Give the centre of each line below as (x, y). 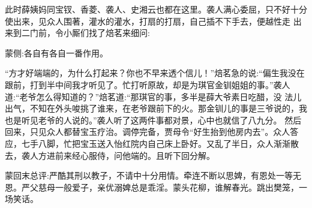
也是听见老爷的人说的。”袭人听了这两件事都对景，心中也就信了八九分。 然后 (153, 120)
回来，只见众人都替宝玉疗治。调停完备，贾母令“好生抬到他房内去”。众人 (148, 132)
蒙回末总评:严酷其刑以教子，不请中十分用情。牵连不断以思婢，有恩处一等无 (153, 175)
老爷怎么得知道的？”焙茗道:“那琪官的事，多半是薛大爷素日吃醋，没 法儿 (160, 96)
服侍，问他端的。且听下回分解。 (151, 155)
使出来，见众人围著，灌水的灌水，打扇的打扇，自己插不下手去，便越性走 (148, 21)
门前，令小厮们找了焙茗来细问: (90, 33)
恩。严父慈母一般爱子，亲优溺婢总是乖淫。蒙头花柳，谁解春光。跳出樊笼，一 (156, 187)
